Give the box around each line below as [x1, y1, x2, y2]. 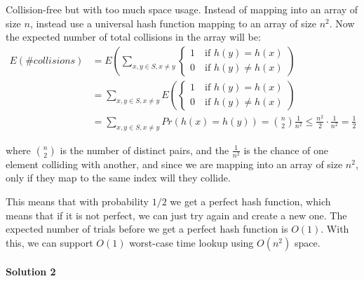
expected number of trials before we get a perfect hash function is [6, 221, 288, 236]
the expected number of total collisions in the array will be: [6, 29, 261, 44]
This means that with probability [6, 194, 149, 209]
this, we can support [6, 235, 93, 249]
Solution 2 [6, 264, 56, 279]
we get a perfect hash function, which [170, 194, 331, 209]
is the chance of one [243, 142, 329, 157]
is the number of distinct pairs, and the [60, 142, 229, 157]
